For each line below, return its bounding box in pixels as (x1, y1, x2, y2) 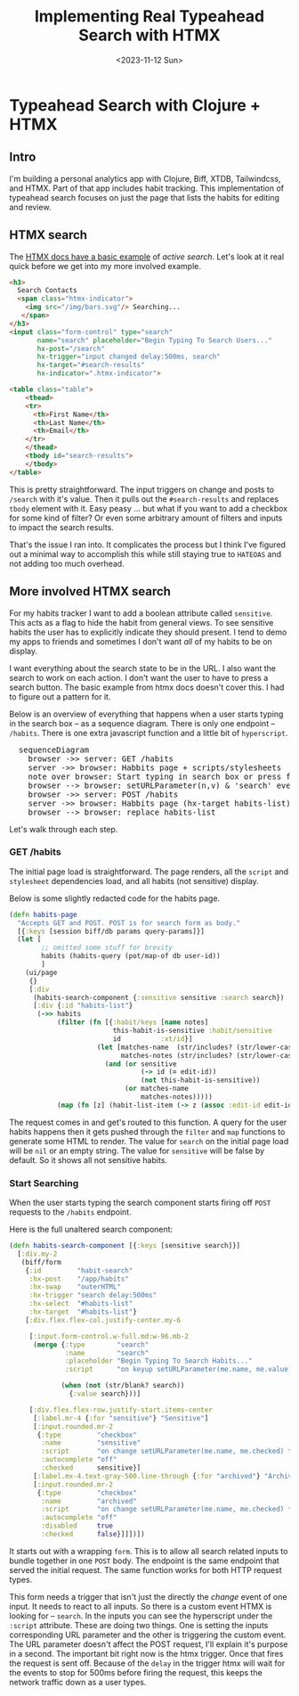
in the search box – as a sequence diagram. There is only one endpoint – (9, 717, 276, 728)
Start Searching (9, 1176, 79, 1189)
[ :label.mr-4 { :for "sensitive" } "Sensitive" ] (32, 1413, 209, 1422)
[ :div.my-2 (17, 1249, 58, 1258)
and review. (9, 201, 52, 212)
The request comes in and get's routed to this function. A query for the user (9, 1117, 287, 1127)
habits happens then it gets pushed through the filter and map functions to (9, 1126, 286, 1137)
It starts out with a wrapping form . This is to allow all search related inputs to (9, 1545, 288, 1556)
